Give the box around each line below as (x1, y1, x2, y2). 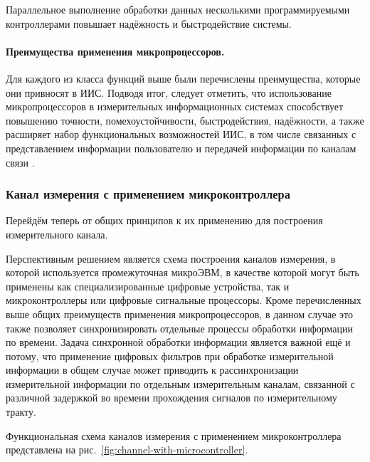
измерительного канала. (6, 226, 108, 241)
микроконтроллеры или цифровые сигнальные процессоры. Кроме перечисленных (6, 293, 361, 308)
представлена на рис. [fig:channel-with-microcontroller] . (6, 442, 248, 457)
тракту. (6, 404, 36, 419)
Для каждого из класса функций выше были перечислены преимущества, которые (6, 70, 361, 85)
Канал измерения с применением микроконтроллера (6, 185, 290, 203)
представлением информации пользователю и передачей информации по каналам (6, 140, 356, 155)
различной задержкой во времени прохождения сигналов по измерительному (6, 390, 337, 405)
